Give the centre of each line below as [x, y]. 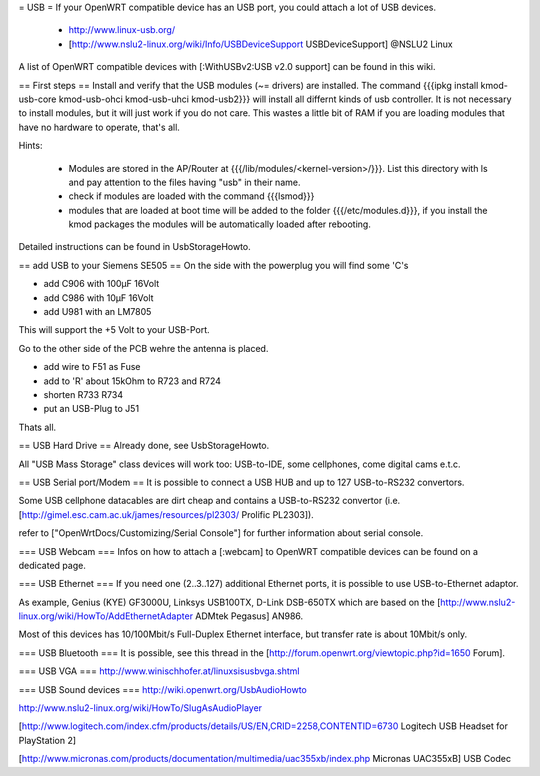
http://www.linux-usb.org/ [121, 30]
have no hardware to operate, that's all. [99, 127]
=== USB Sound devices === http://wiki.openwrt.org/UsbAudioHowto [162, 689]
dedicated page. [52, 565]
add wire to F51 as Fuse [92, 367]
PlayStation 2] [47, 740]
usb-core [37, 99]
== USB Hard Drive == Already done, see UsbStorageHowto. [144, 446]
